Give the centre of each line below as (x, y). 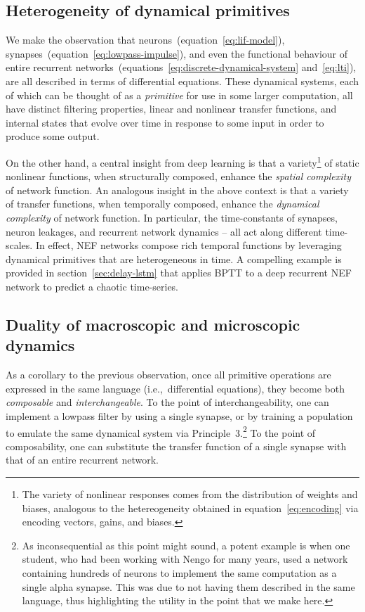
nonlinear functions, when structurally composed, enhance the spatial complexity (178, 176)
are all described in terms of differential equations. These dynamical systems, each (182, 81)
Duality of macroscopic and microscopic (153, 324)
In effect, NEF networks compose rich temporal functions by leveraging (188, 245)
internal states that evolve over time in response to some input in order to (165, 122)
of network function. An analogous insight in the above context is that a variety (177, 190)
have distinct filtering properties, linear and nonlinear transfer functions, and (171, 109)
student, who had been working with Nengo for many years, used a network (185, 559)
